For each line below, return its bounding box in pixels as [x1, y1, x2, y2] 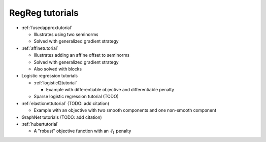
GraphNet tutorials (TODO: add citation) [21, 114, 102, 120]
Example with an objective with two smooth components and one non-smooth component [33, 107, 217, 113]
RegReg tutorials [9, 7, 79, 18]
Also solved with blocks [33, 66, 82, 71]
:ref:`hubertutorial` [21, 121, 59, 127]
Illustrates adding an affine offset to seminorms [33, 52, 130, 58]
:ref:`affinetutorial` [21, 45, 59, 51]
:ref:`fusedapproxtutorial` [21, 25, 72, 31]
